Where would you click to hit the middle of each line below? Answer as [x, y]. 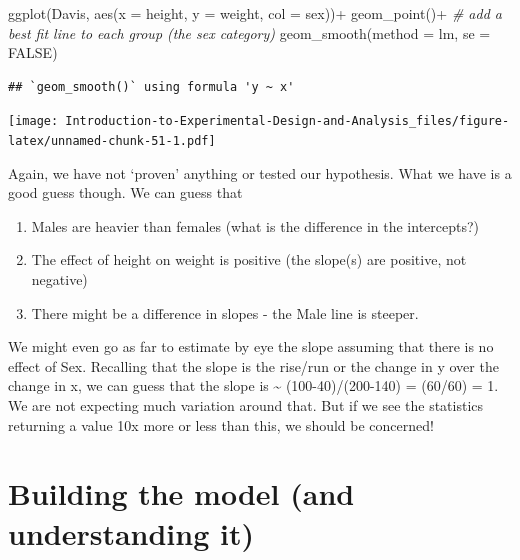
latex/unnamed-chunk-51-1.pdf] [112, 141]
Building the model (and [181, 493]
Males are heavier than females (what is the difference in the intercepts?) [255, 225]
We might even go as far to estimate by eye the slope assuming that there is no [251, 346]
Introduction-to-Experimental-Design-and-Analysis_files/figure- [287, 121]
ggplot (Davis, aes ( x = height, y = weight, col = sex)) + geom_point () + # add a [255, 13]
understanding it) [131, 532]
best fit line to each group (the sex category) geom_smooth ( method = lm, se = [249, 32]
